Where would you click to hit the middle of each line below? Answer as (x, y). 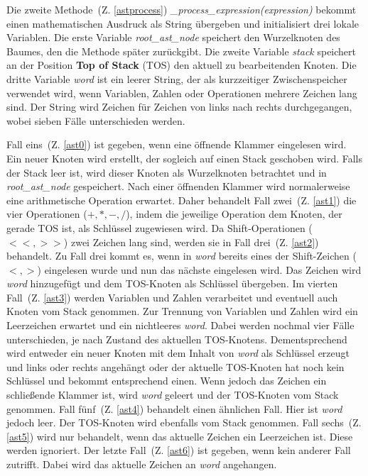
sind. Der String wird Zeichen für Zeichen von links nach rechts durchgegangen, (179, 107)
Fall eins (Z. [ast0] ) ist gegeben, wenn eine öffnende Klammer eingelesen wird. (177, 144)
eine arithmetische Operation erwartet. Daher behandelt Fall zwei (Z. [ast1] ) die (182, 200)
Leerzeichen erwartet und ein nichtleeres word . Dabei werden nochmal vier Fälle (180, 325)
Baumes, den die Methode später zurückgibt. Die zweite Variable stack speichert (182, 51)
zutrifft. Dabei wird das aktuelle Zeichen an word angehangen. (142, 464)
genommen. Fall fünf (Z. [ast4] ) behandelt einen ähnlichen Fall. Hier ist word (174, 408)
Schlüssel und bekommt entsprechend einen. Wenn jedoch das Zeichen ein (167, 381)
